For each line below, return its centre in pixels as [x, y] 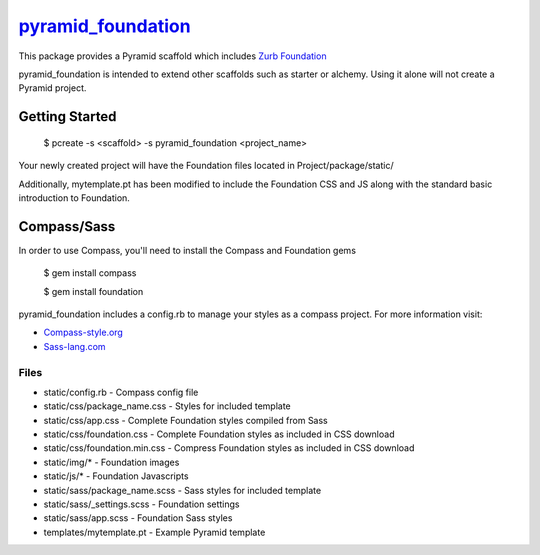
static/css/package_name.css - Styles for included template [167, 406]
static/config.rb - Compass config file [121, 392]
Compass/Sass [67, 226]
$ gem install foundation [93, 291]
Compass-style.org [83, 332]
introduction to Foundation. [74, 197]
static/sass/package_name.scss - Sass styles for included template [182, 490]
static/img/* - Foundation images [111, 462]
